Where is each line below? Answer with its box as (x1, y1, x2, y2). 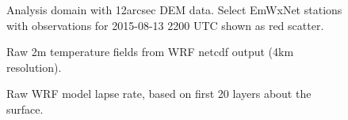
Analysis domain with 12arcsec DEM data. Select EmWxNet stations (6, 2, 342, 17)
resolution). (6, 58, 62, 75)
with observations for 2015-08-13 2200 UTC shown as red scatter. (6, 17, 324, 33)
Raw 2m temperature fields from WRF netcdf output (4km (6, 43, 294, 60)
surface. (6, 100, 44, 117)
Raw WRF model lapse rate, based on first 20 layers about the (6, 85, 312, 102)
